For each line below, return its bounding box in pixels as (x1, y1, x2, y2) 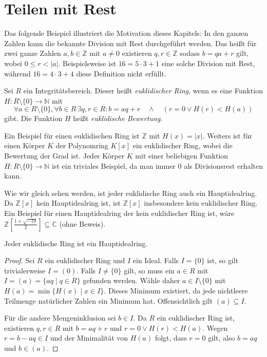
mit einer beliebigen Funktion (135, 150, 228, 161)
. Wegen (202, 322, 228, 333)
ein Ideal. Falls (132, 255, 179, 266)
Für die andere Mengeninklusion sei (4, 312, 116, 323)
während (4, 68, 31, 78)
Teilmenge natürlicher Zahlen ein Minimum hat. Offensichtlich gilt (4, 295, 213, 306)
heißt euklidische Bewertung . (73, 113, 163, 124)
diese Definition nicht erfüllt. (76, 68, 166, 78)
